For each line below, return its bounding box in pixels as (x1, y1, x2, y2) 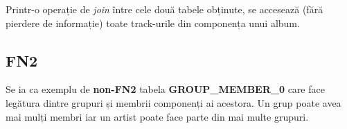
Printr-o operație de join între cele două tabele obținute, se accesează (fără (6, 2, 323, 16)
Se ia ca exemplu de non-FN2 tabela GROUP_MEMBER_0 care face (6, 82, 325, 96)
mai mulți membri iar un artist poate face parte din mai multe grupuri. (6, 109, 309, 123)
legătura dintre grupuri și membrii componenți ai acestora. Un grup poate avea (6, 95, 341, 110)
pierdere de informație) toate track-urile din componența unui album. (6, 15, 300, 30)
